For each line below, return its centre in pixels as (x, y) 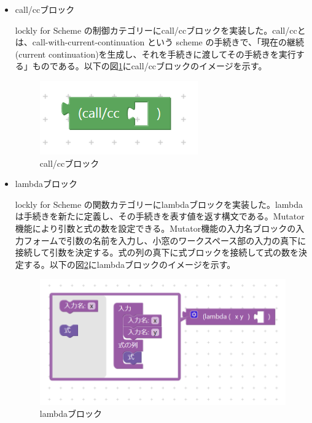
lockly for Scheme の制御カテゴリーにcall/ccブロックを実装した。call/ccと (160, 30)
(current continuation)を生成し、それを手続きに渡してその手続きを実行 (155, 54)
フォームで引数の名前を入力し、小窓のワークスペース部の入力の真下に (165, 240)
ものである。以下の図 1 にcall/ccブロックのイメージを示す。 (150, 66)
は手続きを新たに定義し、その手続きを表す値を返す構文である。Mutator (160, 216)
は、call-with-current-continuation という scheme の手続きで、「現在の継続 (159, 42)
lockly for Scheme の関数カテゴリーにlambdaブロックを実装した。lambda (159, 204)
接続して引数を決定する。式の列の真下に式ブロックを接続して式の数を (157, 252)
